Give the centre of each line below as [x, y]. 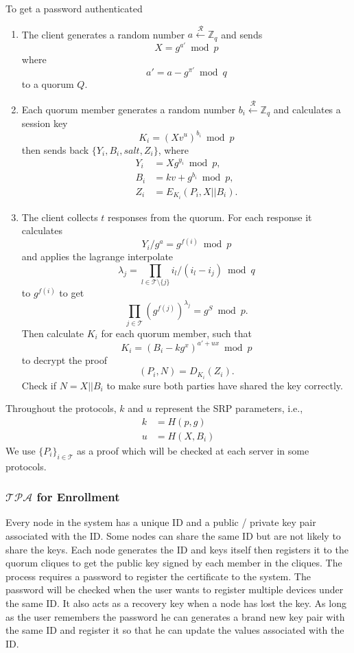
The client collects [60, 217]
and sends [242, 34]
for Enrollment [78, 497]
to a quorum [48, 83]
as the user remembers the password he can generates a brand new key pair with [175, 616]
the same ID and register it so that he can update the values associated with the [175, 630]
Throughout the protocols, [61, 408]
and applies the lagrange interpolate [97, 256]
